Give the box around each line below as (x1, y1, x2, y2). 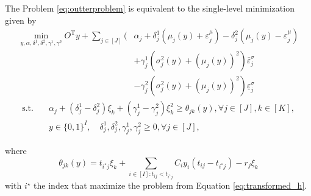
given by (5, 13, 37, 26)
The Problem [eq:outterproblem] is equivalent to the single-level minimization (5, 2, 295, 14)
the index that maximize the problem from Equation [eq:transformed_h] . (34, 179, 307, 192)
